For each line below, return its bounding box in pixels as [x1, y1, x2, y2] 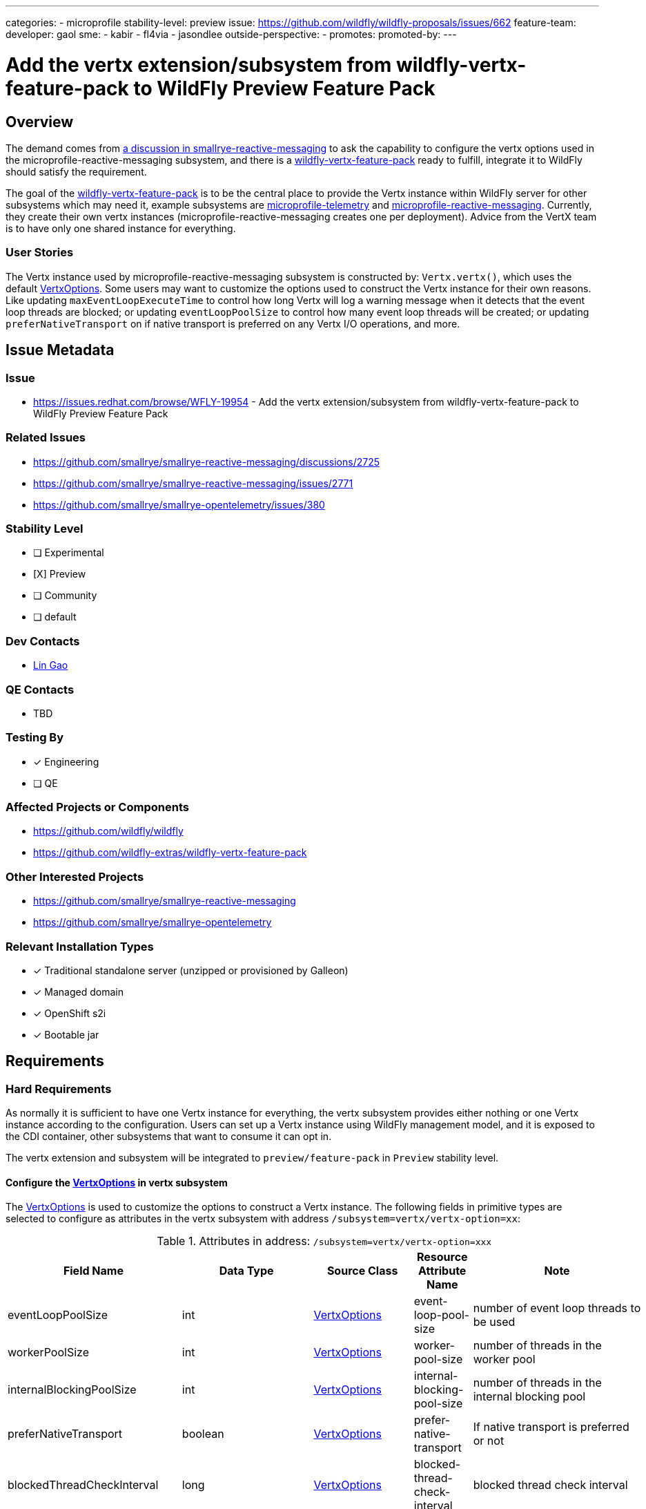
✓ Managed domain [33, 985, 124, 998]
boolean [182, 1427, 224, 1441]
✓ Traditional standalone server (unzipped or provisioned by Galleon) [33, 964, 349, 976]
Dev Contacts [6, 634, 80, 648]
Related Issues [6, 430, 86, 445]
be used [473, 1315, 516, 1329]
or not [473, 1434, 505, 1448]
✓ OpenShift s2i [33, 1007, 106, 1019]
